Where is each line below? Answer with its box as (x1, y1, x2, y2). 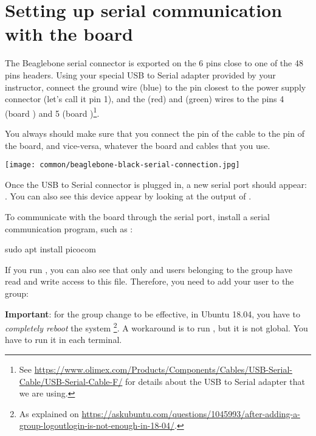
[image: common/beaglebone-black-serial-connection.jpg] (5, 161, 240, 170)
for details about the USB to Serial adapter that (125, 375, 306, 387)
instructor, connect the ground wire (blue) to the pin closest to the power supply (5, 80, 306, 93)
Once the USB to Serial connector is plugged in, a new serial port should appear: (5, 178, 307, 190)
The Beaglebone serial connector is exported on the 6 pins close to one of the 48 (5, 57, 303, 69)
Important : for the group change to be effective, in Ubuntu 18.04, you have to (5, 307, 300, 320)
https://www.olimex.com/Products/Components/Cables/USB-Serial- (34, 362, 292, 375)
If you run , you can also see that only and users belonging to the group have (5, 263, 292, 275)
